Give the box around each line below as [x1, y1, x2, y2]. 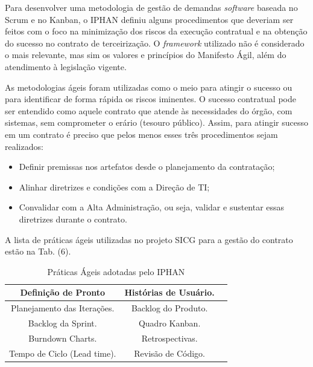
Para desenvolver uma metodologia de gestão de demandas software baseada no [5, 1, 298, 13]
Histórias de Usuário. [124, 286, 215, 299]
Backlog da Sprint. [28, 316, 97, 329]
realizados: [5, 140, 43, 152]
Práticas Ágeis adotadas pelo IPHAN [47, 265, 185, 278]
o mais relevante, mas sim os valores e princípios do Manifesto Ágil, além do [5, 48, 286, 61]
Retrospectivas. [141, 331, 198, 344]
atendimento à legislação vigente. [5, 60, 127, 73]
